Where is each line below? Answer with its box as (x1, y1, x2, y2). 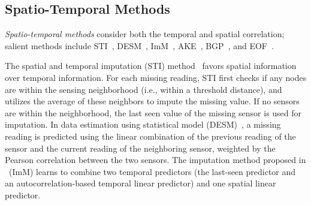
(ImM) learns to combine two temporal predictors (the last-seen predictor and (8, 165, 296, 177)
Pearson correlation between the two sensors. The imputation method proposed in (5, 153, 306, 166)
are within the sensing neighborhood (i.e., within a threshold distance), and (5, 83, 282, 95)
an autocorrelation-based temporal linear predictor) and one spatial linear (5, 177, 276, 189)
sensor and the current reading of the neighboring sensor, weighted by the (5, 141, 276, 154)
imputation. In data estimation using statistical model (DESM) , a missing (5, 118, 281, 131)
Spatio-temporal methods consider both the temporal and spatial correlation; (5, 28, 285, 40)
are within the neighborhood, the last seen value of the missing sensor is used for (5, 106, 302, 119)
